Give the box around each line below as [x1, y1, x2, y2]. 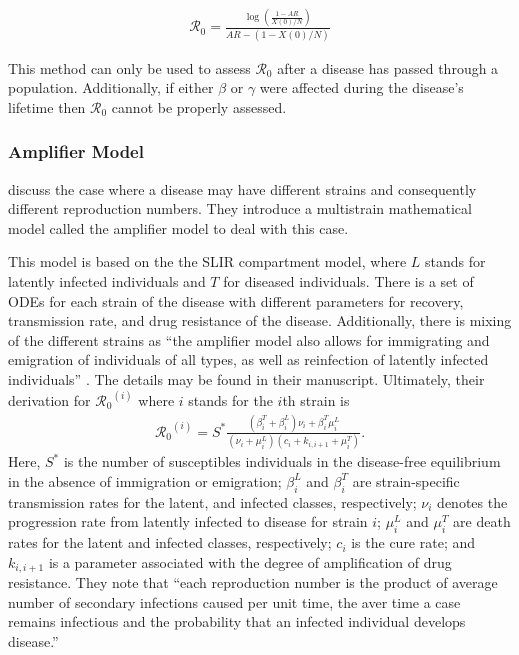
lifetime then [8, 96, 86, 117]
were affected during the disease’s [259, 77, 464, 98]
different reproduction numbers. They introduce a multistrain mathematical [8, 198, 472, 219]
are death [453, 511, 511, 532]
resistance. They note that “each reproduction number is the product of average [8, 572, 498, 593]
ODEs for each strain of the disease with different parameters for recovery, [8, 290, 464, 311]
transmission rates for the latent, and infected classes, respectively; [8, 491, 417, 512]
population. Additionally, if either [8, 77, 214, 98]
